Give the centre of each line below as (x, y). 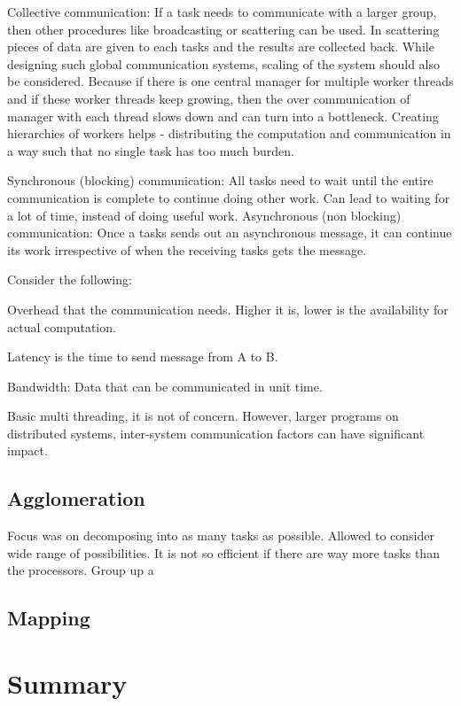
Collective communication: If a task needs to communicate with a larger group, (222, 12)
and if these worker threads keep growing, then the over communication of (209, 98)
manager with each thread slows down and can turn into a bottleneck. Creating (223, 116)
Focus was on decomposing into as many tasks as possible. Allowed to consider (221, 535)
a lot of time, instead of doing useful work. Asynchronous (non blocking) (204, 215)
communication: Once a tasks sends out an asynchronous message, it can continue (230, 233)
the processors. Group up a (81, 570)
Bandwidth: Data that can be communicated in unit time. (165, 386)
